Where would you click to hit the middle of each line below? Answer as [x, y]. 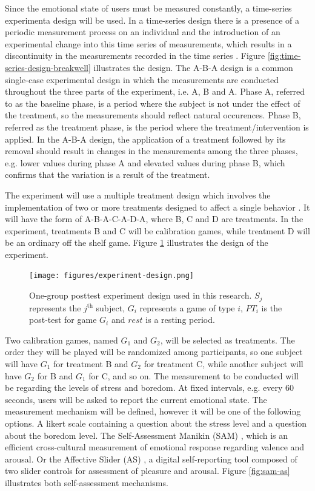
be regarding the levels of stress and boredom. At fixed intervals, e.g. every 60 [149, 388]
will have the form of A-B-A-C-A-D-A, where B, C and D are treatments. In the [154, 219]
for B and [55, 375]
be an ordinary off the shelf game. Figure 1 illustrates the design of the [137, 242]
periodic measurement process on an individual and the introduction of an [143, 32]
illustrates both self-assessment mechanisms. [87, 482]
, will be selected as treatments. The [227, 340]
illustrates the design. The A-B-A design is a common [193, 67]
